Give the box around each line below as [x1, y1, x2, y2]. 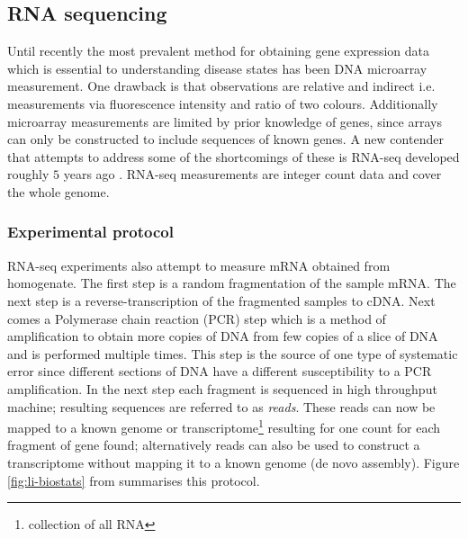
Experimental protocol [7, 220, 174, 243]
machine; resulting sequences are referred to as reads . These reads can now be [7, 397, 436, 416]
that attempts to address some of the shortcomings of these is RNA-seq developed [7, 147, 460, 166]
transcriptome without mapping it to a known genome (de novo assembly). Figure [7, 453, 460, 471]
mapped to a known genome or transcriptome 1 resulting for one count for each [7, 416, 441, 436]
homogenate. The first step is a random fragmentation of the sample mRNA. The [7, 273, 456, 292]
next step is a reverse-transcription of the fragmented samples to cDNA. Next [7, 291, 436, 309]
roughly [7, 165, 49, 184]
